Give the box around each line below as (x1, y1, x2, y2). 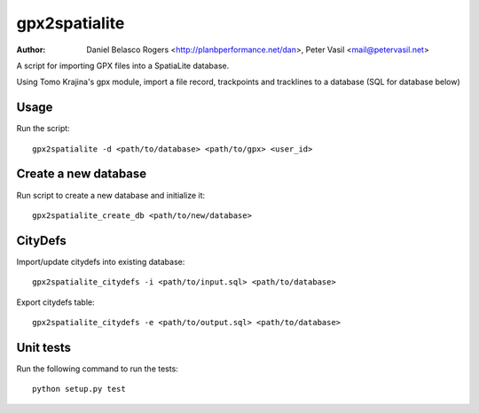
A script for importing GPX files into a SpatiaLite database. (16, 60, 230, 71)
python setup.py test (32, 384, 126, 394)
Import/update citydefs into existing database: (16, 256, 185, 267)
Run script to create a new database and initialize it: (16, 190, 206, 200)
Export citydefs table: (16, 297, 95, 308)
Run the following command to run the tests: (16, 363, 179, 374)
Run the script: (16, 123, 70, 134)
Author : (16, 44, 46, 55)
